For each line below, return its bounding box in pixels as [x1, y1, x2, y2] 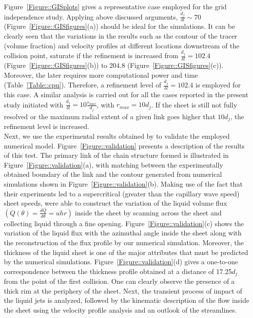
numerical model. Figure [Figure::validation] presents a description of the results [4, 140, 245, 150]
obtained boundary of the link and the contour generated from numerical [4, 169, 222, 179]
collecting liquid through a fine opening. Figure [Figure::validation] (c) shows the [4, 218, 244, 228]
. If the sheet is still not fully [151, 99, 237, 109]
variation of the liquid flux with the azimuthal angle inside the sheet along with [4, 228, 242, 238]
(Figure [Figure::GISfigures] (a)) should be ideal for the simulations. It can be [4, 21, 235, 31]
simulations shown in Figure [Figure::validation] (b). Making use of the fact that [4, 178, 243, 189]
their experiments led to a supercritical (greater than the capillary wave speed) [4, 188, 240, 198]
